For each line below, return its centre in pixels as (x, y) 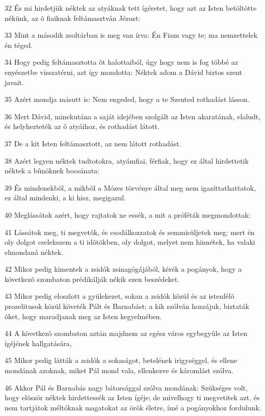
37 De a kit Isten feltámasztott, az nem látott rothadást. (93, 143)
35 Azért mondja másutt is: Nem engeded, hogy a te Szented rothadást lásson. (127, 99)
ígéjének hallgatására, (38, 343)
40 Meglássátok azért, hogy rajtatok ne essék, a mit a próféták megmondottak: (128, 214)
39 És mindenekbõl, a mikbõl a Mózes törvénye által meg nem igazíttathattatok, (130, 187)
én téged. (19, 45)
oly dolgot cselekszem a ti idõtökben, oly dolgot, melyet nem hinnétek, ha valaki (130, 242)
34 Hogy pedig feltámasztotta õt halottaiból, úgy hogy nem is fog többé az (121, 62)
